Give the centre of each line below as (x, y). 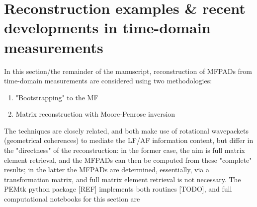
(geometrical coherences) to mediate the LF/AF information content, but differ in (129, 140)
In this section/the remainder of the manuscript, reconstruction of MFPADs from (128, 71)
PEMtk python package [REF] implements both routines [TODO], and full (118, 189)
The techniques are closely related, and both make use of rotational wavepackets (126, 130)
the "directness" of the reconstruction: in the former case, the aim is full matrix (125, 150)
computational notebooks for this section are (72, 199)
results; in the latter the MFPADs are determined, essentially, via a (107, 170)
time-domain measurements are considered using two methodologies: (108, 81)
